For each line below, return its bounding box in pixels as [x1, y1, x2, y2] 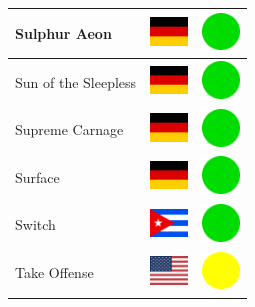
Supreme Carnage [15, 119, 124, 140]
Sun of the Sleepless [15, 71, 137, 92]
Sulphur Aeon [15, 22, 112, 43]
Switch [15, 214, 56, 235]
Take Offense [15, 262, 94, 283]
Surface [15, 166, 60, 187]
